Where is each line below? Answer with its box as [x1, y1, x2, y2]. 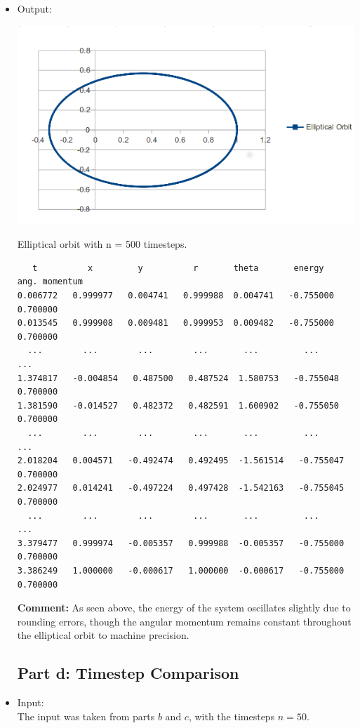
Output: [17, 1, 52, 15]
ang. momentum [17, 277, 83, 287]
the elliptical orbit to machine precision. [17, 628, 189, 642]
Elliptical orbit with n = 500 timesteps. [17, 237, 187, 251]
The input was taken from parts [17, 708, 155, 723]
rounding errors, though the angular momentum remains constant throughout [17, 614, 352, 628]
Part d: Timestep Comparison [17, 662, 239, 684]
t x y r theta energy [32, 263, 324, 273]
